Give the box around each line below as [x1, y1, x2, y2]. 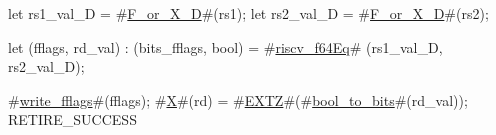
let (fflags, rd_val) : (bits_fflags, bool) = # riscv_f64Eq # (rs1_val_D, [8, 36, 443, 57]
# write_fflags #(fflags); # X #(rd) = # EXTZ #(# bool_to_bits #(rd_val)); [8, 89, 468, 110]
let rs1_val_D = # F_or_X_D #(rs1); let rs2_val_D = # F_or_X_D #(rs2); [8, 3, 489, 23]
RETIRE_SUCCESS [8, 109, 137, 130]
